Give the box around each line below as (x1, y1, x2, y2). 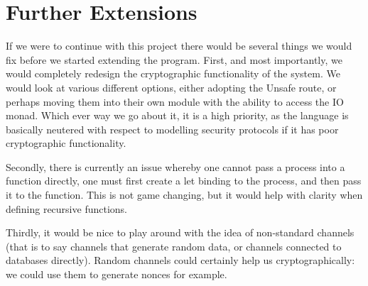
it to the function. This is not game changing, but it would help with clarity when (6, 187, 363, 202)
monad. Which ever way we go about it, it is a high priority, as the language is (6, 108, 349, 123)
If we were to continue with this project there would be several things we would (6, 38, 352, 53)
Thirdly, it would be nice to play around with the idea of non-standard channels (6, 225, 355, 240)
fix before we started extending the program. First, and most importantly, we (6, 52, 342, 67)
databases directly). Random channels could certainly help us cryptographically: (6, 253, 355, 268)
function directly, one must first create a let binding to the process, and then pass (6, 173, 362, 188)
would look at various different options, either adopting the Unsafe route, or (6, 79, 337, 94)
